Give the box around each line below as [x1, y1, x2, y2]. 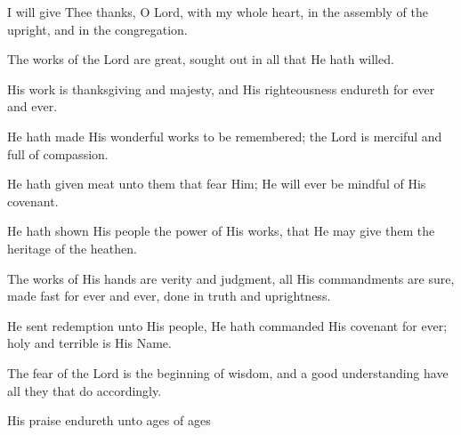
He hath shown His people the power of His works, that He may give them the [7, 222, 435, 240]
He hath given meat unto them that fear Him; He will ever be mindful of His [7, 174, 426, 193]
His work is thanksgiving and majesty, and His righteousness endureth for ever [7, 79, 435, 98]
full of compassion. [7, 144, 109, 163]
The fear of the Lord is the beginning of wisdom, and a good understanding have [7, 363, 449, 382]
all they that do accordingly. [7, 381, 162, 399]
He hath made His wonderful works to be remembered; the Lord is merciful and [7, 126, 442, 145]
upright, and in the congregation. [7, 20, 188, 38]
